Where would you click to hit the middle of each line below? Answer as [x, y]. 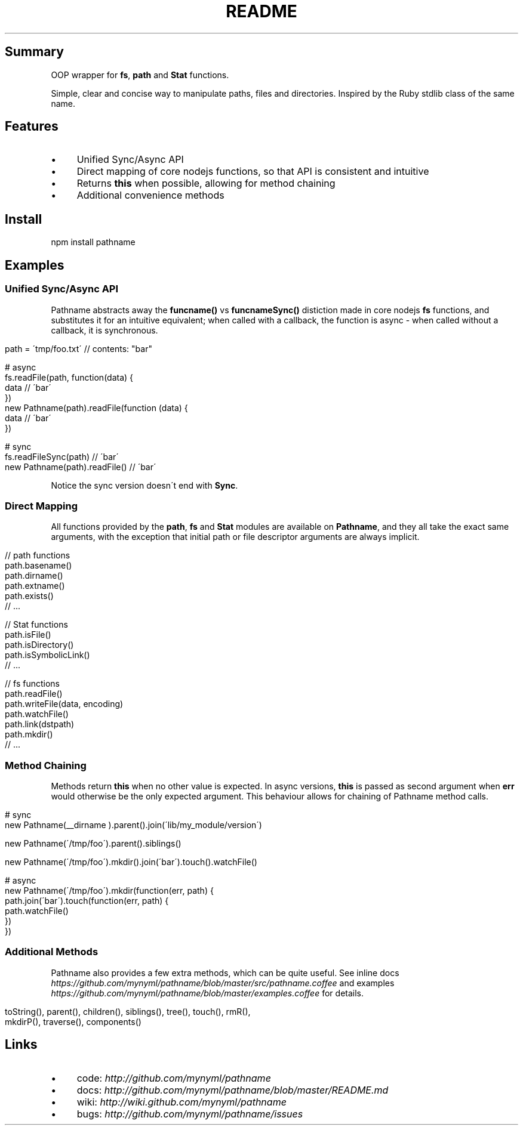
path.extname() [35, 586]
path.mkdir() [29, 734]
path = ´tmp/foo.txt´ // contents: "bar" [79, 348]
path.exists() [29, 596]
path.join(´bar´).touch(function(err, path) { [87, 901]
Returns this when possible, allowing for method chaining [206, 183]
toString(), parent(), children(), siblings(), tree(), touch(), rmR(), [128, 1011]
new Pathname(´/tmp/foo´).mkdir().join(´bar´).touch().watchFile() [131, 862]
